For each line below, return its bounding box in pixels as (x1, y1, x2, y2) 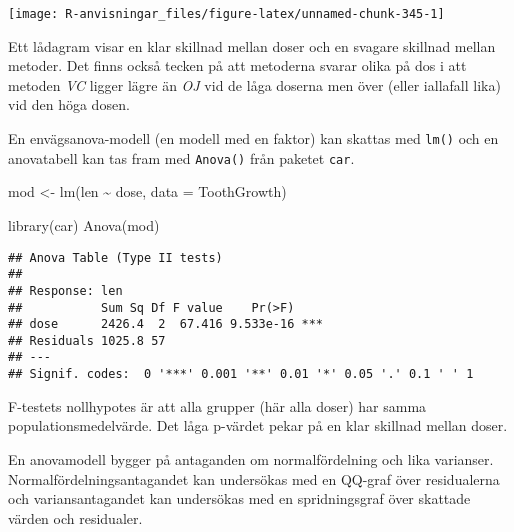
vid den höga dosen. (8, 94, 130, 115)
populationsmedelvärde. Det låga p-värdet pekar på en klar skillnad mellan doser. (8, 415, 508, 436)
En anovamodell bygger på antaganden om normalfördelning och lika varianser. (8, 448, 494, 469)
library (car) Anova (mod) (8, 214, 160, 235)
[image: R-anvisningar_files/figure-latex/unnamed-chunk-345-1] (8, 7, 445, 21)
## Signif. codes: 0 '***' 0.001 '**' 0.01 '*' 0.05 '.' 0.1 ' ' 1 (8, 367, 474, 382)
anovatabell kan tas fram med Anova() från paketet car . (8, 147, 355, 168)
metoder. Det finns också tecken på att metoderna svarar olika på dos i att (8, 55, 467, 76)
